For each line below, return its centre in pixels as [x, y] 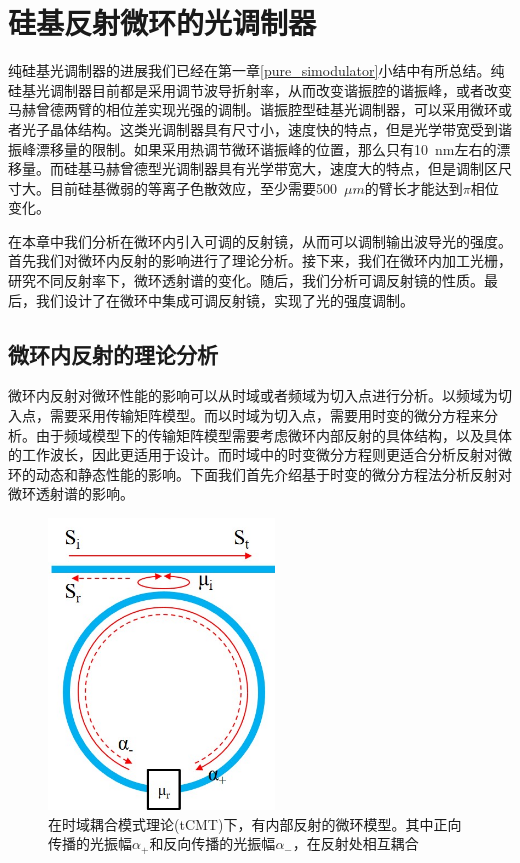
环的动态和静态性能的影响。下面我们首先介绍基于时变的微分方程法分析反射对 [260, 473]
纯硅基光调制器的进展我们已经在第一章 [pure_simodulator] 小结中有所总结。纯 [256, 70]
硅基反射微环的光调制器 [162, 22]
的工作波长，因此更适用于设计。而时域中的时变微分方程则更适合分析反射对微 [260, 454]
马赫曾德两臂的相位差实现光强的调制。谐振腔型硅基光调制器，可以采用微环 [253, 109]
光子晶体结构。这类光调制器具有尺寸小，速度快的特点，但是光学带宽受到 [259, 128]
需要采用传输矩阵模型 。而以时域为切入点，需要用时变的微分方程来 [266, 415]
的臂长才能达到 [413, 187]
